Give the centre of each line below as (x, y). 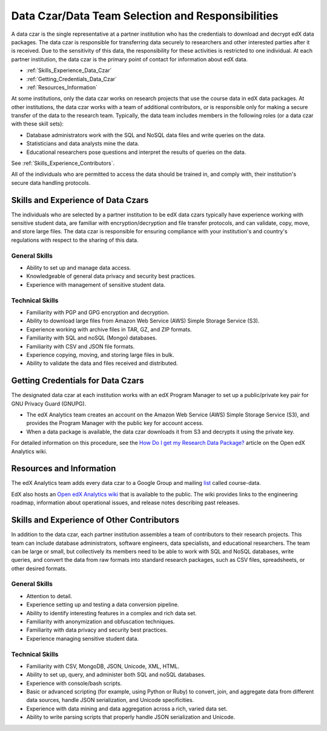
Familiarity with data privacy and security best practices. (97, 630)
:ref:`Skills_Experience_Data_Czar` (69, 70)
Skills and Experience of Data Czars (80, 200)
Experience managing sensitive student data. (83, 638)
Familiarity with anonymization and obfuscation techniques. (101, 622)
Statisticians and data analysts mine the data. (83, 144)
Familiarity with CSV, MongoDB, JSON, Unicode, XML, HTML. (103, 666)
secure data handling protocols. (51, 182)
